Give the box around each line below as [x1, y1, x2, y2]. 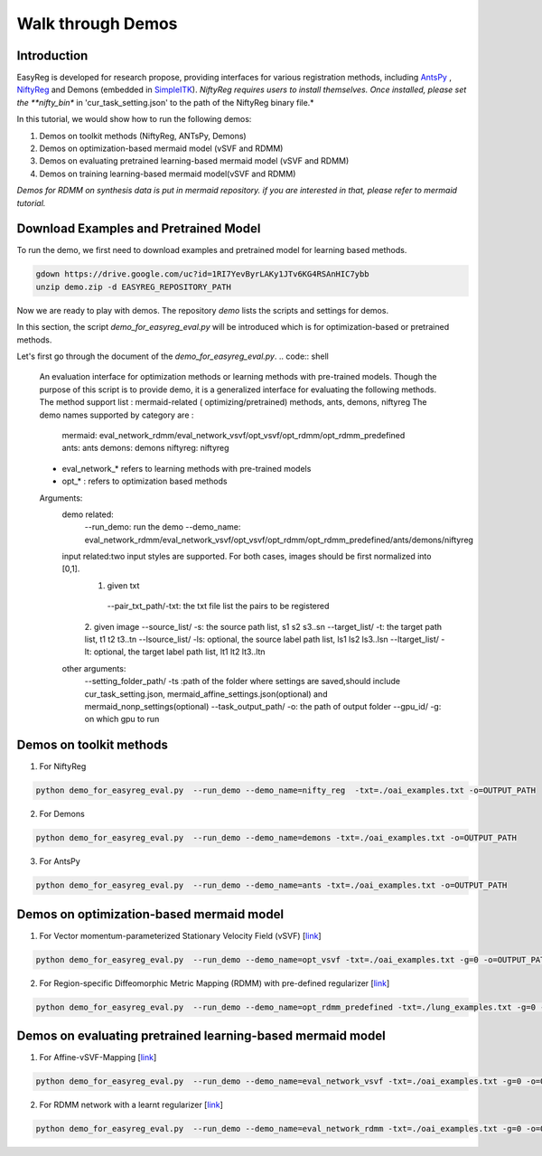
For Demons [39, 809, 85, 820]
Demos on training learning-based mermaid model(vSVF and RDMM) [39, 168, 296, 179]
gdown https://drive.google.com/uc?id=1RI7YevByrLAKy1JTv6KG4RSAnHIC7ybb [35, 269, 369, 279]
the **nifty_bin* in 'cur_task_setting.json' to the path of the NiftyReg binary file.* [16, 97, 315, 108]
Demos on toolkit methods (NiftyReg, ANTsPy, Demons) [39, 130, 248, 141]
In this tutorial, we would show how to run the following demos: [16, 114, 252, 125]
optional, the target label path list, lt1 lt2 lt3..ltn [93, 646, 266, 657]
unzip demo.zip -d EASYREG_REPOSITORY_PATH [35, 281, 232, 292]
